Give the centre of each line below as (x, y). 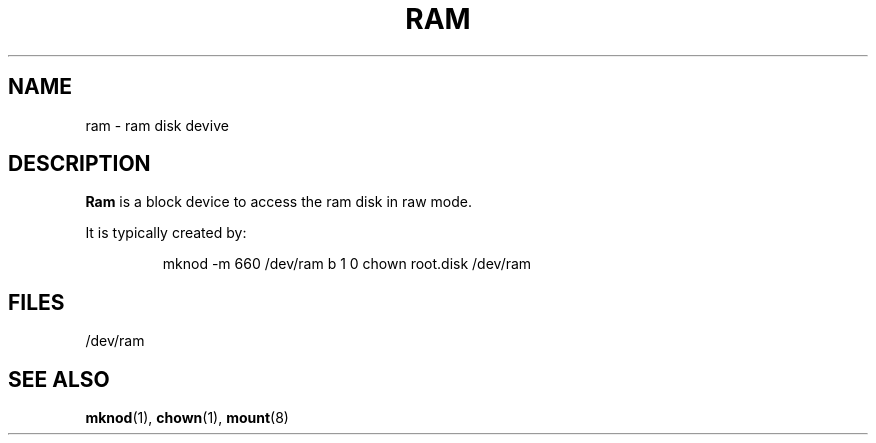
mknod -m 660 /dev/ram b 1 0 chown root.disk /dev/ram (347, 264)
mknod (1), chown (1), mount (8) (187, 418)
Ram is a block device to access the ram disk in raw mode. (278, 202)
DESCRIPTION (79, 164)
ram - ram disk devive (157, 125)
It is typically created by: (166, 233)
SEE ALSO (59, 379)
